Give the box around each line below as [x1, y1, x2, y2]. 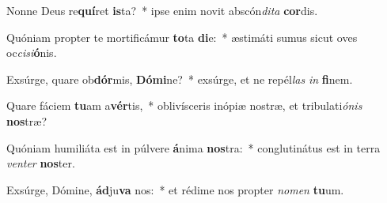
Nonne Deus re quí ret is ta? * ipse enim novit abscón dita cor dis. [6, 2, 318, 18]
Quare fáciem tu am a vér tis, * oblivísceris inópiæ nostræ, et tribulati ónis [6, 97, 362, 114]
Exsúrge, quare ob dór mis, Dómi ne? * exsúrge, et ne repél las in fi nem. [6, 70, 353, 87]
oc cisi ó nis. [6, 44, 57, 61]
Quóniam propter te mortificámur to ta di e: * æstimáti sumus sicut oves [6, 28, 358, 45]
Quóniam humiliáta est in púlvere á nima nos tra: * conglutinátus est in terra [6, 139, 381, 156]
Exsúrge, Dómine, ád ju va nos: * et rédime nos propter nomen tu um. [6, 181, 344, 197]
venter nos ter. [6, 155, 75, 171]
